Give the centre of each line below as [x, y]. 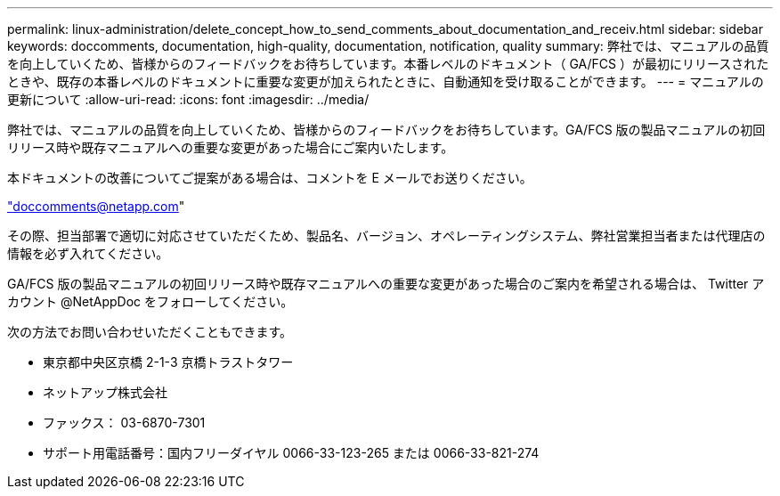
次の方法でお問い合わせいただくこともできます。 [150, 332]
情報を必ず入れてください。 [88, 253]
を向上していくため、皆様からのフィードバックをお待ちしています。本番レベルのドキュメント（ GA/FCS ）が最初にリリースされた [388, 64]
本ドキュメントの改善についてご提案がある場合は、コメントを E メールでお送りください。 [270, 178]
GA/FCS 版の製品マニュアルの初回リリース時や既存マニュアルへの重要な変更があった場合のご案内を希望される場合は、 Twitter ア [386, 284]
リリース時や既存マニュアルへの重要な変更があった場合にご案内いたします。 [231, 147]
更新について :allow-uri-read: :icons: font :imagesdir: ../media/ [188, 99]
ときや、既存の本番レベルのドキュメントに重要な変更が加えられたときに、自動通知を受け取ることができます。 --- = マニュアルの [386, 81]
